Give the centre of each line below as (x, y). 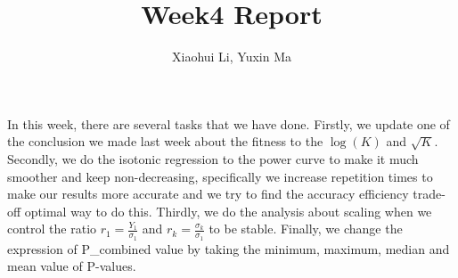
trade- (429, 194)
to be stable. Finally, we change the (306, 229)
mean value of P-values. (72, 266)
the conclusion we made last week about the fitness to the (165, 141)
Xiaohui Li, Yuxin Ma (231, 57)
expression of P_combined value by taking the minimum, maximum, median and (229, 248)
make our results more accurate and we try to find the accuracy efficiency (208, 194)
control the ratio (52, 229)
